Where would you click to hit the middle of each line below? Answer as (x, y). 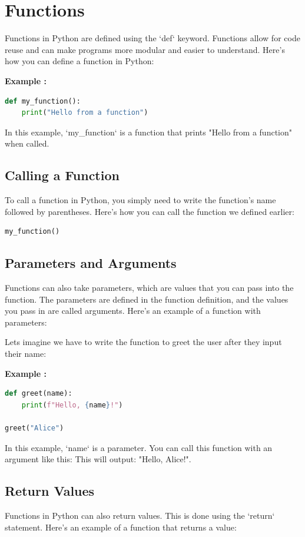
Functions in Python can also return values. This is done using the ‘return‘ (140, 515)
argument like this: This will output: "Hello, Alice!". (98, 459)
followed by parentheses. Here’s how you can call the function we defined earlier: (150, 211)
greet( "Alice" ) (34, 428)
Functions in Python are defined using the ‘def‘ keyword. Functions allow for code (152, 38)
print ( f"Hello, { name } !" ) (72, 405)
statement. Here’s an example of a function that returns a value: (121, 527)
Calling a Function (62, 175)
